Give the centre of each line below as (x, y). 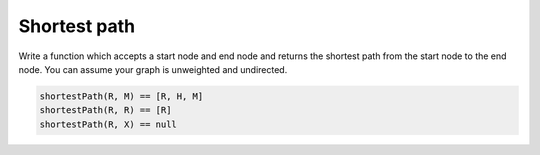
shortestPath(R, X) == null (108, 124)
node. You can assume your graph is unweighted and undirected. (153, 69)
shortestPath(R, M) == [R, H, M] (121, 96)
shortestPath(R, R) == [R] (105, 110)
